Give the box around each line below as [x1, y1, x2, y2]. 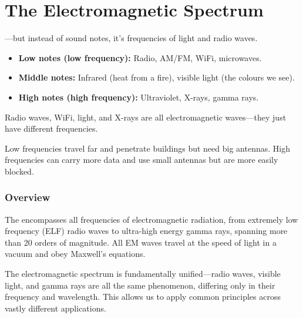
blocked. [5, 165, 34, 177]
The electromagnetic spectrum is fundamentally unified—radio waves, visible [5, 267, 281, 280]
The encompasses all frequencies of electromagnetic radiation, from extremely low [5, 213, 298, 225]
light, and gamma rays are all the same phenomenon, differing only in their [5, 279, 275, 291]
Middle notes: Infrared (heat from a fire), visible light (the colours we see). [18, 71, 295, 83]
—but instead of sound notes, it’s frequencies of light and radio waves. [5, 32, 258, 44]
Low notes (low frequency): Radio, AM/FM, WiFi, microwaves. [18, 51, 262, 63]
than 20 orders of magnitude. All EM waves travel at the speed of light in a [5, 236, 277, 248]
